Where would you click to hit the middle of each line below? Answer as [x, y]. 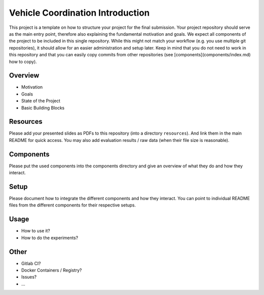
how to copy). [23, 62]
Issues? [29, 277]
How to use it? [36, 231]
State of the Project [41, 101]
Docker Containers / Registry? [52, 270]
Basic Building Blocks [43, 108]
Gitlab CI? [31, 263]
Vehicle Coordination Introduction [79, 13]
